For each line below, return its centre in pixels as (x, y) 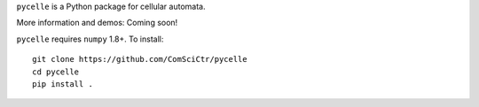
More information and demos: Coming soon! (97, 23)
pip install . (63, 84)
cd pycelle (56, 72)
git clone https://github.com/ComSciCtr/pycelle (140, 59)
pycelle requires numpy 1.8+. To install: (90, 39)
